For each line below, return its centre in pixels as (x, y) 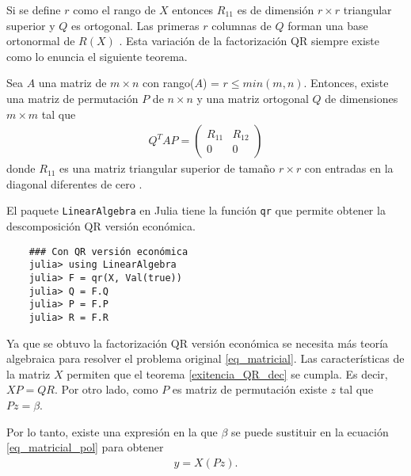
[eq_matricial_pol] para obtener (85, 447)
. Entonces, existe (346, 83)
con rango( (169, 83)
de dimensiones (362, 98)
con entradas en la (349, 168)
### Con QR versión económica (108, 251)
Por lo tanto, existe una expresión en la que (112, 431)
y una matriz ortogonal (253, 98)
